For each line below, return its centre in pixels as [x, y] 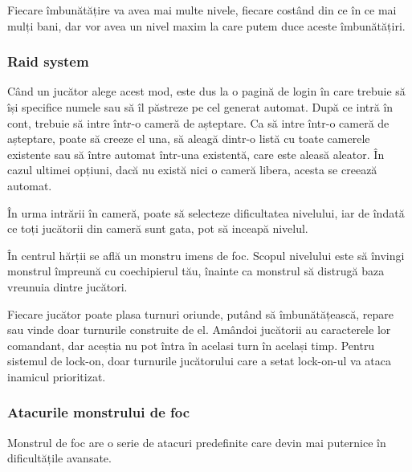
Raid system [48, 61]
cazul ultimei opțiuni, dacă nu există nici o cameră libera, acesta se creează [192, 170]
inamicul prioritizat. [57, 376]
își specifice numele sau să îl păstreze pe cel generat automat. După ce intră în [200, 107]
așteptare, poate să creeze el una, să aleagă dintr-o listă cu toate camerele [189, 138]
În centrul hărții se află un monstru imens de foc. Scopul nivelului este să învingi [206, 255]
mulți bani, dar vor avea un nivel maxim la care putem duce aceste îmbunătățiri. [206, 25]
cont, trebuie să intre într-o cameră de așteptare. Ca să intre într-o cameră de [198, 122]
